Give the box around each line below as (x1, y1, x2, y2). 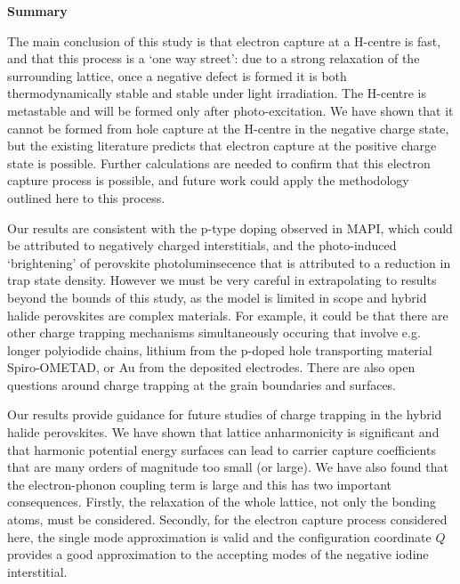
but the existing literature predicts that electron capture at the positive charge (7, 136, 437, 155)
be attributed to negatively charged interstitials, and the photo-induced (7, 236, 397, 255)
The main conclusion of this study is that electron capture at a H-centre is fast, (7, 31, 441, 50)
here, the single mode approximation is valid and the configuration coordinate (7, 527, 432, 546)
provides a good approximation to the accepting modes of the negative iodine (7, 545, 429, 564)
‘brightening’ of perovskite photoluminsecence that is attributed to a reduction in (7, 253, 451, 272)
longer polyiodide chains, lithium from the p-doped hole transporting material (7, 340, 432, 359)
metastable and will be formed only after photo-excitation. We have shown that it (7, 101, 454, 119)
